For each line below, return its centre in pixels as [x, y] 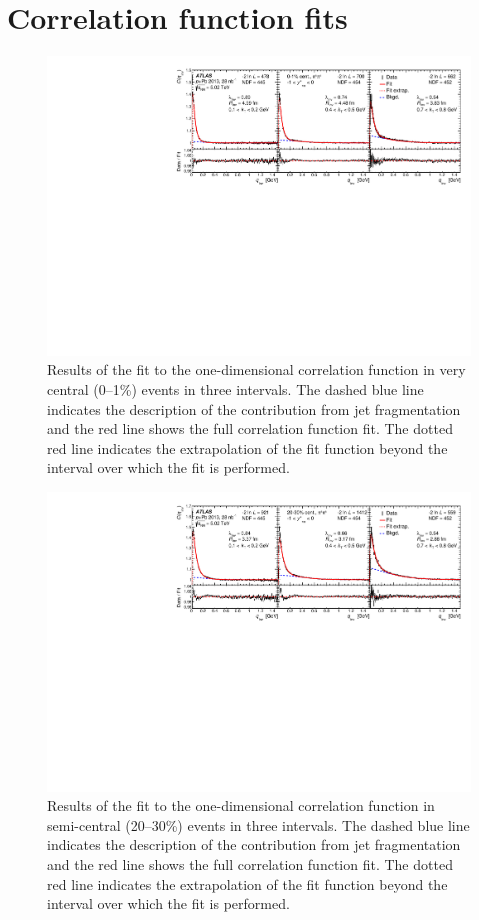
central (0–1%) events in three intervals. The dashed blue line [235, 388]
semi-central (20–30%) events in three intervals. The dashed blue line [258, 824]
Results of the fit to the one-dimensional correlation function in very [256, 369]
